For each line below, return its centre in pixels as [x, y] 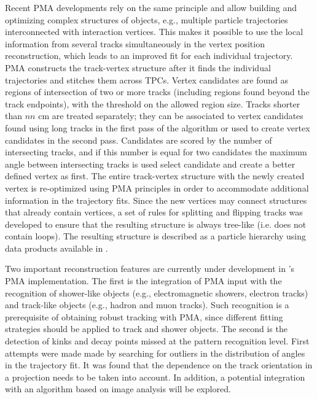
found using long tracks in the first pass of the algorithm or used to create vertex [158, 127]
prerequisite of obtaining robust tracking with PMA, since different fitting [144, 316]
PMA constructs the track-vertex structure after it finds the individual [138, 67]
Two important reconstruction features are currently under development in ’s [150, 269]
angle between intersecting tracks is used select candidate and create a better [150, 164]
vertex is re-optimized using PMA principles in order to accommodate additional [157, 188]
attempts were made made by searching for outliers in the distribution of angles [155, 353]
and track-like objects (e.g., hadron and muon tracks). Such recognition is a [147, 305]
